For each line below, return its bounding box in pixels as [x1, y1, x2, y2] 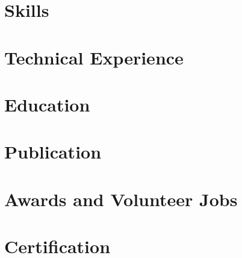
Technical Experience [4, 45, 184, 69]
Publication [4, 139, 102, 164]
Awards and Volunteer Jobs [4, 186, 238, 211]
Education [4, 92, 90, 116]
